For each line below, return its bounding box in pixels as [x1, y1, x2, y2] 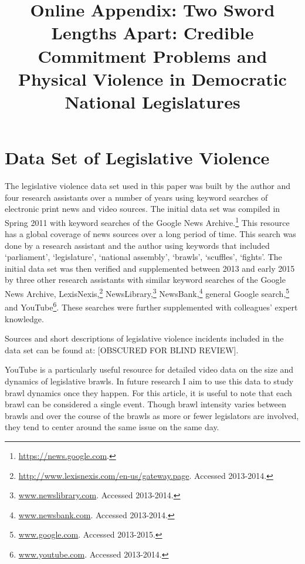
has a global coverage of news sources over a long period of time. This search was [5, 228, 296, 240]
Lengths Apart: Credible [51, 21, 254, 45]
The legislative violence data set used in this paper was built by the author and [5, 180, 290, 192]
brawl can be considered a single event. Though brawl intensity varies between [5, 398, 286, 410]
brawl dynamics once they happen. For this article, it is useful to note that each [5, 386, 292, 398]
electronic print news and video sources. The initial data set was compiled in [5, 202, 280, 215]
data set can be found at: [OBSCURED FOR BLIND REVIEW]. [5, 343, 239, 356]
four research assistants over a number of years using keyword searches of [5, 191, 268, 203]
